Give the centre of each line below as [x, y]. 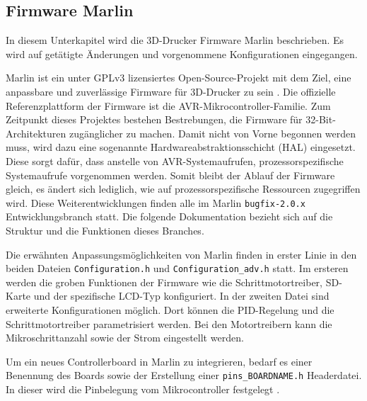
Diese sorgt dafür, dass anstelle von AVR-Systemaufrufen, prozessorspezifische [175, 160]
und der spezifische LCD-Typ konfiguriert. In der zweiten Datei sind [181, 296]
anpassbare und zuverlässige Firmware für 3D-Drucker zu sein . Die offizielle [171, 91]
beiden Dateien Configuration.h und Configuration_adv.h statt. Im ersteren [177, 268]
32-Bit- [321, 119]
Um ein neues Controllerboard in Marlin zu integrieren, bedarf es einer [159, 361]
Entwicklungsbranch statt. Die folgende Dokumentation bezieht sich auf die [169, 216]
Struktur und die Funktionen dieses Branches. [105, 230]
